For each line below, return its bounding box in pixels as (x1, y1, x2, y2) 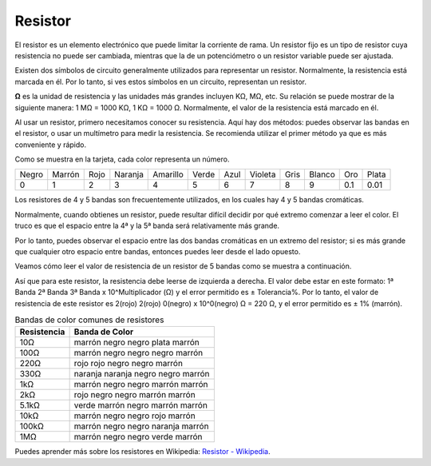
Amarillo (152, 169, 184, 180)
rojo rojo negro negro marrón (73, 358, 184, 369)
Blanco (309, 169, 335, 180)
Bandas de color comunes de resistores (14, 314, 164, 325)
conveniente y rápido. (14, 140, 87, 149)
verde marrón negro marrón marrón (73, 400, 208, 411)
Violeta (249, 169, 276, 180)
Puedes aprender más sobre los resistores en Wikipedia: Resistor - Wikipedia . (14, 447, 271, 456)
